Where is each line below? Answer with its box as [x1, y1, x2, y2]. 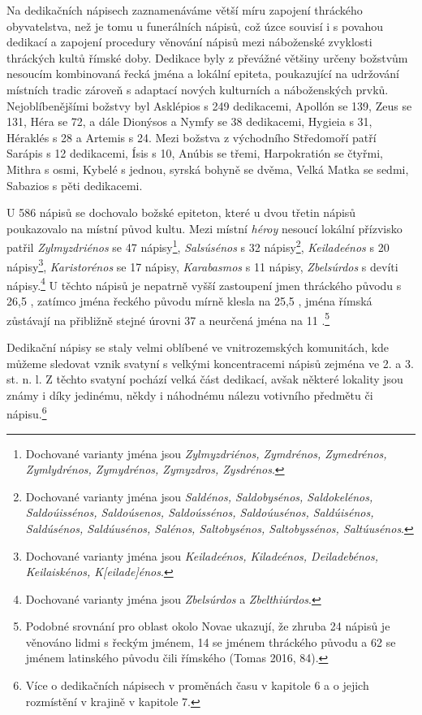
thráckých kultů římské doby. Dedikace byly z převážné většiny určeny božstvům [6, 49, 408, 66]
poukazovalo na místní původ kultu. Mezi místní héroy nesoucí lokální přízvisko [6, 219, 403, 236]
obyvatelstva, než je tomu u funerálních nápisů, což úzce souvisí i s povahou [6, 17, 383, 34]
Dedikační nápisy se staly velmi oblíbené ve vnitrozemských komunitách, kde [6, 338, 390, 355]
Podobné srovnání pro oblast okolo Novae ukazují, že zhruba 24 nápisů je [25, 617, 390, 635]
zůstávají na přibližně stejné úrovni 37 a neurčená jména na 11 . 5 [6, 309, 330, 328]
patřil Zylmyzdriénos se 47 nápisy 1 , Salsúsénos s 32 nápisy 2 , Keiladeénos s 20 [6, 236, 390, 255]
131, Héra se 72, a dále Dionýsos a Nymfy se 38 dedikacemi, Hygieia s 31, [6, 113, 372, 130]
